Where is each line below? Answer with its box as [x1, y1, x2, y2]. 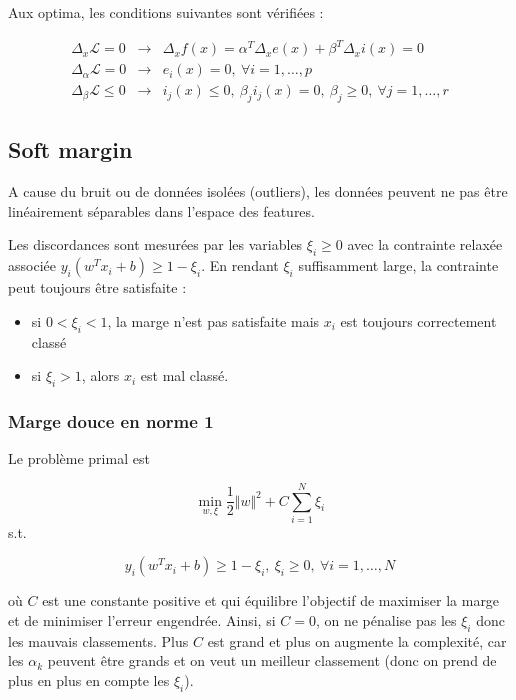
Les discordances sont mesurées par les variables [8, 234, 303, 255]
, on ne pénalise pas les [315, 610, 457, 631]
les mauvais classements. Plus [8, 630, 189, 651]
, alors [81, 365, 120, 386]
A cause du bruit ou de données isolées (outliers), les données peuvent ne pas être [8, 181, 508, 202]
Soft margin [8, 134, 133, 165]
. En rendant [201, 255, 279, 276]
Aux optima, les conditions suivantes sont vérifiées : [8, 2, 324, 22]
